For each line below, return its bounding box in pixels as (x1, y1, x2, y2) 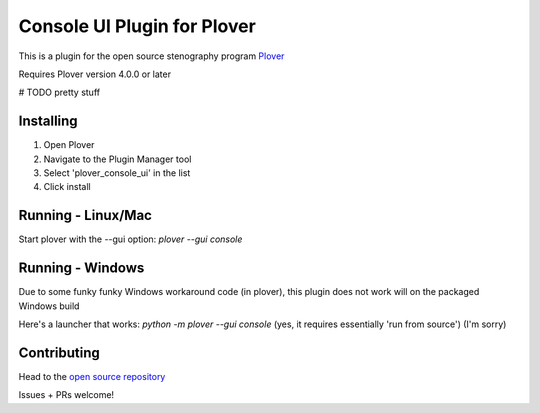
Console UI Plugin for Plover (18, 15, 257, 37)
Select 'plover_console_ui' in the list (43, 167, 191, 179)
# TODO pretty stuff (18, 86, 100, 99)
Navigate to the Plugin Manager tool (43, 153, 192, 165)
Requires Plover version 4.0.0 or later (18, 68, 172, 80)
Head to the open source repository (18, 370, 166, 382)
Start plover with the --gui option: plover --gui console (18, 233, 243, 245)
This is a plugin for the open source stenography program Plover (18, 50, 285, 62)
